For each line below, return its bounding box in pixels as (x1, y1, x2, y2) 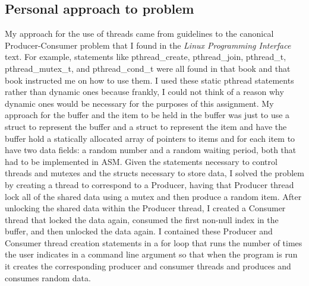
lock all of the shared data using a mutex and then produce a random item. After (5, 190, 302, 202)
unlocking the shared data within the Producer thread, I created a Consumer (5, 202, 286, 214)
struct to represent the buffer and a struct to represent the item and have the (5, 120, 287, 132)
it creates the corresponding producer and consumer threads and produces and (5, 260, 291, 272)
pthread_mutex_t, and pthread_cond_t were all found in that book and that (5, 62, 291, 74)
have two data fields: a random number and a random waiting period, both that (5, 144, 297, 156)
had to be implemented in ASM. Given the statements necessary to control (5, 155, 278, 167)
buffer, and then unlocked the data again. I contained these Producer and (5, 225, 273, 237)
